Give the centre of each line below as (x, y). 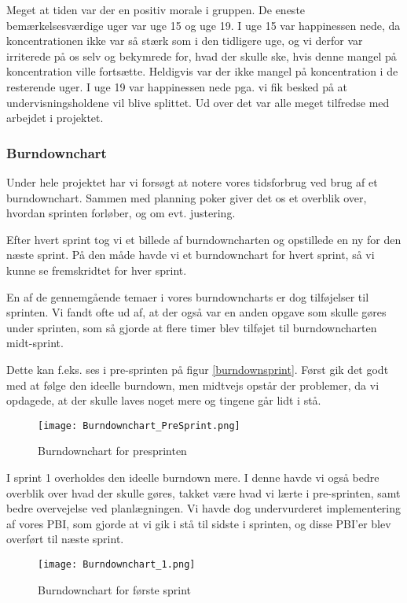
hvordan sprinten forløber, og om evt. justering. (121, 213)
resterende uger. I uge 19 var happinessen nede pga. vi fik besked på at (177, 86)
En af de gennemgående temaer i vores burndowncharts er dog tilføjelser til (188, 296)
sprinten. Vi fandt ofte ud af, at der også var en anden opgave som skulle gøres (196, 312)
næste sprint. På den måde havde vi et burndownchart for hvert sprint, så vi (191, 255)
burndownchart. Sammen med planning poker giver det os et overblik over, (187, 197)
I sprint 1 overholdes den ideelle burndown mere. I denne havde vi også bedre (193, 477)
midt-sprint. (35, 343)
